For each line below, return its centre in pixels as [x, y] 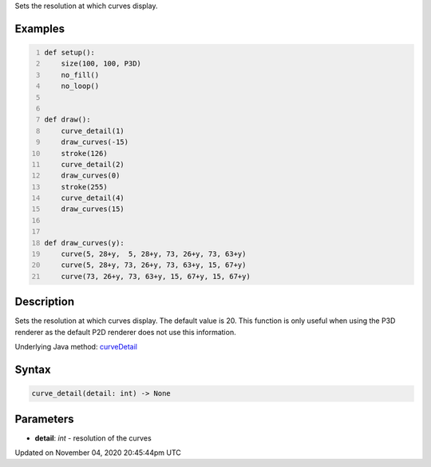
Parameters [44, 419]
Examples [40, 28]
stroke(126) [84, 153]
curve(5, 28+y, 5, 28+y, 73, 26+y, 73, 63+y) [154, 254]
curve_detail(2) [93, 164]
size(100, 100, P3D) [101, 64]
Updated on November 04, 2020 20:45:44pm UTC [98, 453]
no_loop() [80, 86]
